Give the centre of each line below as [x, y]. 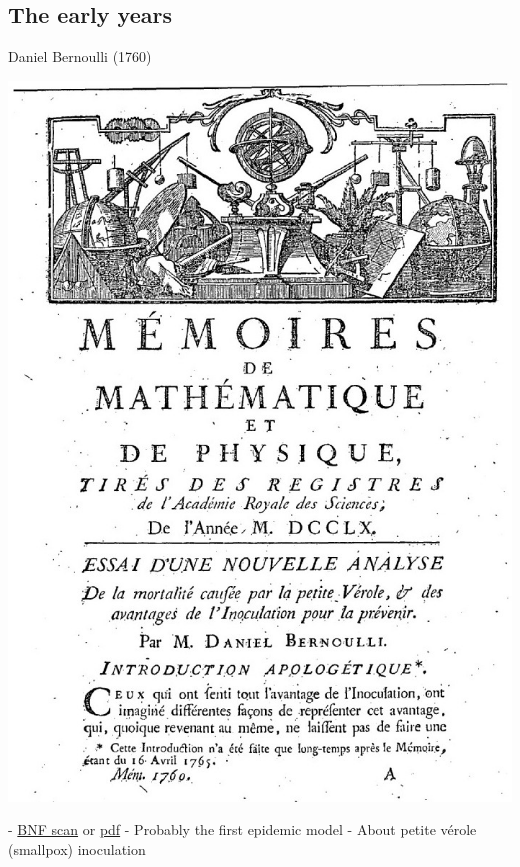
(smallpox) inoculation [77, 848]
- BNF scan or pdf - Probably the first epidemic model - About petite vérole [242, 829]
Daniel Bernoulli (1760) [80, 56]
